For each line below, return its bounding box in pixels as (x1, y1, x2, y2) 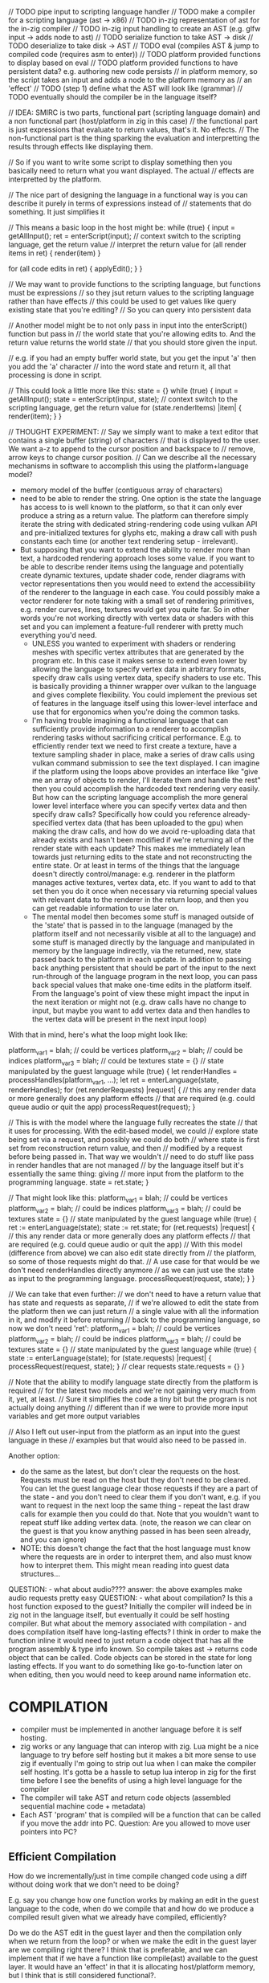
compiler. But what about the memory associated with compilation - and (8, 1618, 247, 1628)
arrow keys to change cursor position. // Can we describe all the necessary (8, 453, 257, 462)
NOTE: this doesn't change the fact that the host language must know (19, 1543, 251, 1553)
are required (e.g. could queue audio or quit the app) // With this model (8, 1239, 243, 1249)
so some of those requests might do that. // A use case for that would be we (8, 1256, 261, 1266)
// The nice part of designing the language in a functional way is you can (8, 190, 248, 199)
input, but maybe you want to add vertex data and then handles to (31, 1006, 251, 1015)
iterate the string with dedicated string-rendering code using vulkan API (19, 520, 258, 528)
